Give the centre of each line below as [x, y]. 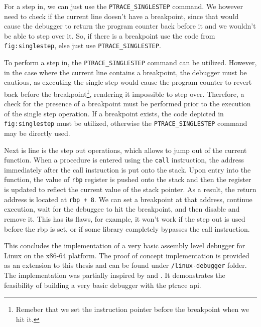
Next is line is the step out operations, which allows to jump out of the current [125, 150]
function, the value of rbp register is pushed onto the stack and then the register [128, 179]
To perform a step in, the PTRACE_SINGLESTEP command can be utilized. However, [130, 62]
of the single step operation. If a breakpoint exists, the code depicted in [114, 113]
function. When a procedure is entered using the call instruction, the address [124, 160]
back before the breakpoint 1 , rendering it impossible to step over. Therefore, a [124, 93]
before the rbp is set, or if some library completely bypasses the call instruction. [127, 228]
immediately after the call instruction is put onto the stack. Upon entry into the [127, 169]
